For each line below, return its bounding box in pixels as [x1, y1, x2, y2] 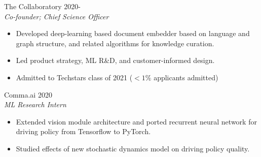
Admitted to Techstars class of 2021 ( [16, 72, 133, 82]
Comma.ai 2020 [4, 89, 52, 100]
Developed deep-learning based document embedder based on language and [16, 28, 250, 39]
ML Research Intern [4, 99, 66, 110]
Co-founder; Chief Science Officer [4, 11, 109, 21]
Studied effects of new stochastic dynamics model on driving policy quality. [16, 143, 250, 153]
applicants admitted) [154, 72, 218, 82]
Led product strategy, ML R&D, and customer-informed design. [16, 55, 215, 66]
